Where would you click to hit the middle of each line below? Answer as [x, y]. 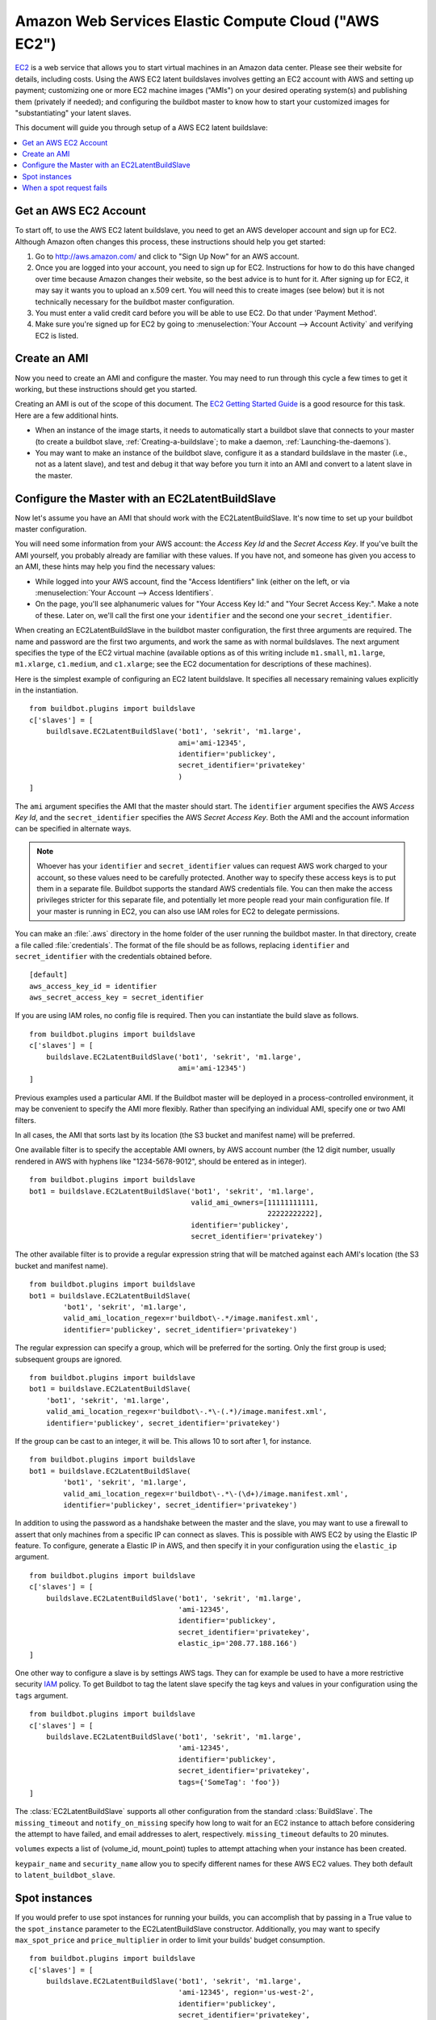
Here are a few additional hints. [67, 415]
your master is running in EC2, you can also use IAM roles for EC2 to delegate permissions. [188, 911]
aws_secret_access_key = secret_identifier [117, 997]
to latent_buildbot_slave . [65, 1875]
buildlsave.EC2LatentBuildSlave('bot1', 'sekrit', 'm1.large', [174, 732]
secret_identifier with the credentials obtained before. [113, 956]
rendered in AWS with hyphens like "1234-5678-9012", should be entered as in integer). [161, 1161]
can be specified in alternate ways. [73, 829]
